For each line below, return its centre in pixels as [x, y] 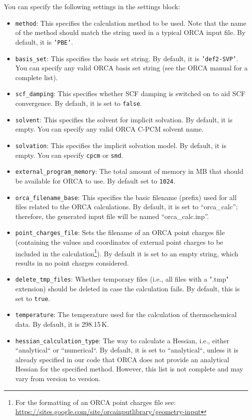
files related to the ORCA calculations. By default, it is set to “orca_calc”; [126, 207]
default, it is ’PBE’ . [44, 42]
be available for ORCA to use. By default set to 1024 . [95, 180]
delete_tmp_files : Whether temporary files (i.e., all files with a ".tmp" [122, 279]
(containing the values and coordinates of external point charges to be [119, 242]
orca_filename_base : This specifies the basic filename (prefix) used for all [126, 197]
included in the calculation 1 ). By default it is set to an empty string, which [127, 252]
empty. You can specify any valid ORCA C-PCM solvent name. [110, 129]
